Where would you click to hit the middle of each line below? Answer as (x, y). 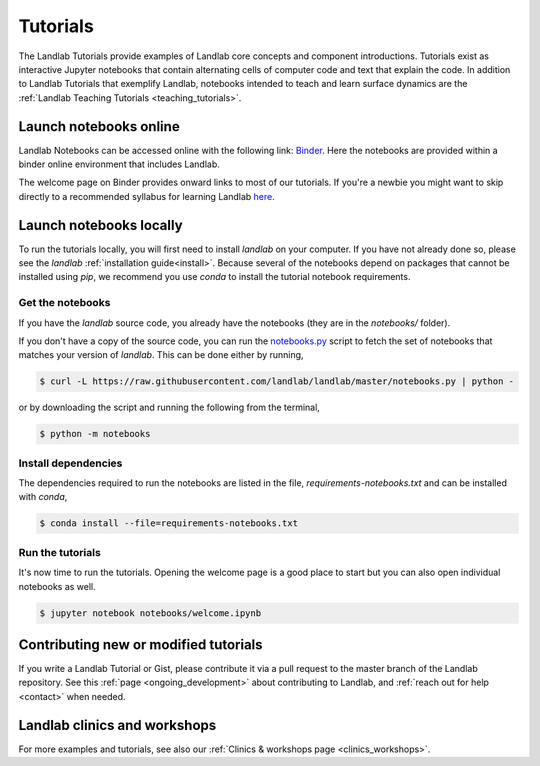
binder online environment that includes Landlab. (119, 164)
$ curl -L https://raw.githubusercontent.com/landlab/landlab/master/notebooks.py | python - (277, 381)
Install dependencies (70, 463)
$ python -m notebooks (95, 434)
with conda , (43, 497)
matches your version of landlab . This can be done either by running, (161, 355)
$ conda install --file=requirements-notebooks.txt (169, 523)
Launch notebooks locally (101, 225)
